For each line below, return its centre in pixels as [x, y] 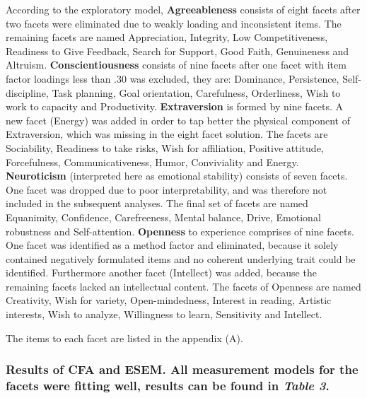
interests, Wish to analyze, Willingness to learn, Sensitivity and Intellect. [164, 314]
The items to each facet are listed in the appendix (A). [124, 338]
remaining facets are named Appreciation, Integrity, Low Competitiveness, [167, 37]
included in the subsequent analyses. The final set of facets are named [157, 203]
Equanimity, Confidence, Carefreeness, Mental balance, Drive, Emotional [163, 217]
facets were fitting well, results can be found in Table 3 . [168, 386]
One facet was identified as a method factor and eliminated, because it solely [172, 245]
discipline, [27, 92]
